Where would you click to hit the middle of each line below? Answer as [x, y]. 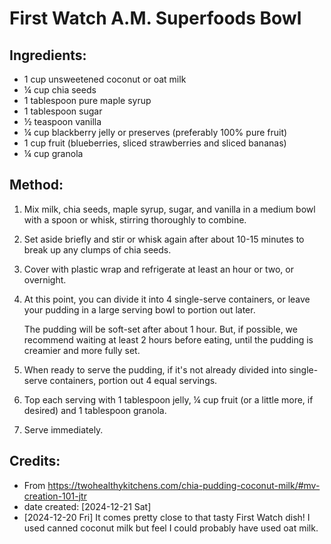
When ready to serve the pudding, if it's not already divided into [155, 369]
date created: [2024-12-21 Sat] [87, 506]
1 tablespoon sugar [63, 111]
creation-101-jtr [55, 496]
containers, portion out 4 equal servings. [133, 380]
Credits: [35, 461]
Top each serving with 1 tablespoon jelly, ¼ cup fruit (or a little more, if [168, 399]
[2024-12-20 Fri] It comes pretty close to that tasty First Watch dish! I [167, 517]
